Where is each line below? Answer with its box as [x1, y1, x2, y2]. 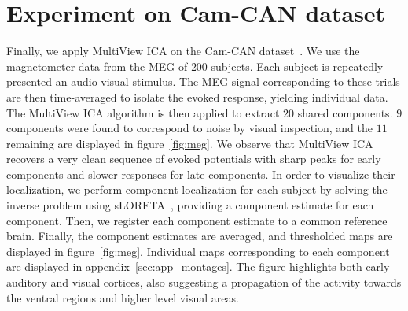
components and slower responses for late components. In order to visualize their [6, 165, 395, 182]
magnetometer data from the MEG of [6, 57, 188, 74]
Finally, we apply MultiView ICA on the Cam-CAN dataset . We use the [6, 43, 360, 59]
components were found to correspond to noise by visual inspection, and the [6, 120, 373, 136]
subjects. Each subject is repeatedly [211, 57, 384, 74]
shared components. [297, 104, 393, 120]
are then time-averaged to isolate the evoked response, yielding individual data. [6, 88, 388, 105]
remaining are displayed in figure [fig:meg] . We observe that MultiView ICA [6, 135, 373, 151]
